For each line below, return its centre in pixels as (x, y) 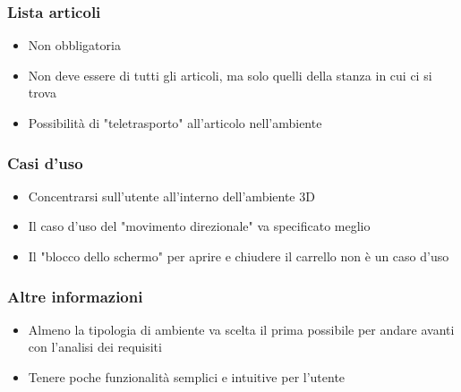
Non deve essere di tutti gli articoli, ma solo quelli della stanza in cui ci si (230, 75)
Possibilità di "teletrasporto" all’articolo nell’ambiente (175, 123)
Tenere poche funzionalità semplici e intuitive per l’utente (187, 377)
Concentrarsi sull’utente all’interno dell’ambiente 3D (171, 196)
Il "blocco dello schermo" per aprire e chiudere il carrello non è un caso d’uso (239, 256)
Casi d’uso (45, 162)
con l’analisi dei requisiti (95, 347)
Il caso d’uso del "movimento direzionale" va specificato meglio (199, 226)
